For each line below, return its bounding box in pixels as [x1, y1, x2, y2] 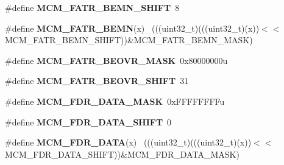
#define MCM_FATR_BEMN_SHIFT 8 [5, 1, 180, 13]
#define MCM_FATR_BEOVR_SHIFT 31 [5, 74, 189, 87]
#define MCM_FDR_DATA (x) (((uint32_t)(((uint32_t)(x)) [5, 136, 252, 149]
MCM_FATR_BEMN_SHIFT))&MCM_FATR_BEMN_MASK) [5, 33, 253, 46]
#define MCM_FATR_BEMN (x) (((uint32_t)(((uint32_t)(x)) [5, 21, 260, 34]
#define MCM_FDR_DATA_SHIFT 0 [5, 115, 172, 128]
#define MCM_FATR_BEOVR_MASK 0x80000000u [5, 54, 228, 66]
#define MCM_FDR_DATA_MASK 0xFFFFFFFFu [5, 94, 225, 107]
